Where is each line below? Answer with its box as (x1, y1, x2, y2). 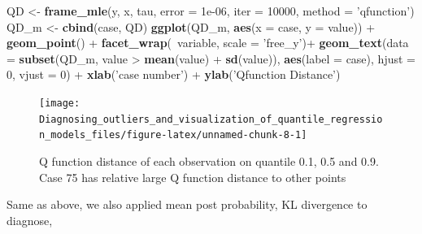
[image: (39, 97, 80, 109)
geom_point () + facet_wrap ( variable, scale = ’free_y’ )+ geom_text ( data (7, 34, 409, 51)
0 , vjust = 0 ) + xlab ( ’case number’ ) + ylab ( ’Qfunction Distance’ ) (7, 66, 341, 83)
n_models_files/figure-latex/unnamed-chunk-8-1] (39, 129, 307, 141)
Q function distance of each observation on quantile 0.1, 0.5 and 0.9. (39, 152, 379, 169)
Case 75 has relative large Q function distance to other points (39, 168, 346, 185)
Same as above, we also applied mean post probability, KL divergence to (7, 196, 368, 213)
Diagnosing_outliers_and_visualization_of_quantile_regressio (39, 113, 383, 125)
